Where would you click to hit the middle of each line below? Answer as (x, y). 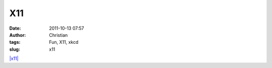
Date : (15, 28)
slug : (15, 49)
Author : (18, 35)
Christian (58, 35)
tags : (15, 42)
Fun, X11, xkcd (64, 42)
